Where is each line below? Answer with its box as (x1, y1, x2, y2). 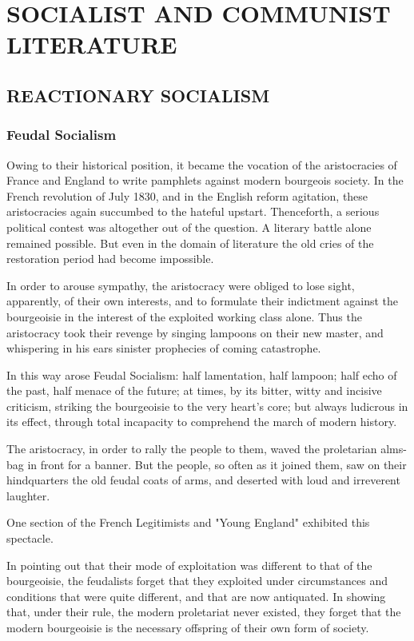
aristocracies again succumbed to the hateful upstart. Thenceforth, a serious (6, 203, 380, 220)
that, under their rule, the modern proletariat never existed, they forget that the (6, 603, 401, 620)
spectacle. (6, 530, 54, 547)
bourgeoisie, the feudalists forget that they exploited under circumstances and (6, 572, 388, 589)
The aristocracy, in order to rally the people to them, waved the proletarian (6, 440, 377, 457)
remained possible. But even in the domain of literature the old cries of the (6, 234, 374, 251)
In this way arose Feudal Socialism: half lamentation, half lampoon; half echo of (6, 366, 397, 383)
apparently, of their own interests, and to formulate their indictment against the (6, 293, 399, 309)
